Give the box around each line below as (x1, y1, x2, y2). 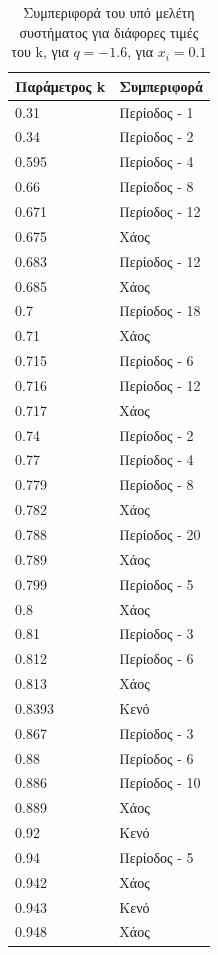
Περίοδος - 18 (119, 300, 201, 321)
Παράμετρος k (15, 75, 106, 96)
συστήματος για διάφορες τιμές (19, 21, 199, 42)
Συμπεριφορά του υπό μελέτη (23, 2, 195, 22)
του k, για (11, 41, 69, 62)
